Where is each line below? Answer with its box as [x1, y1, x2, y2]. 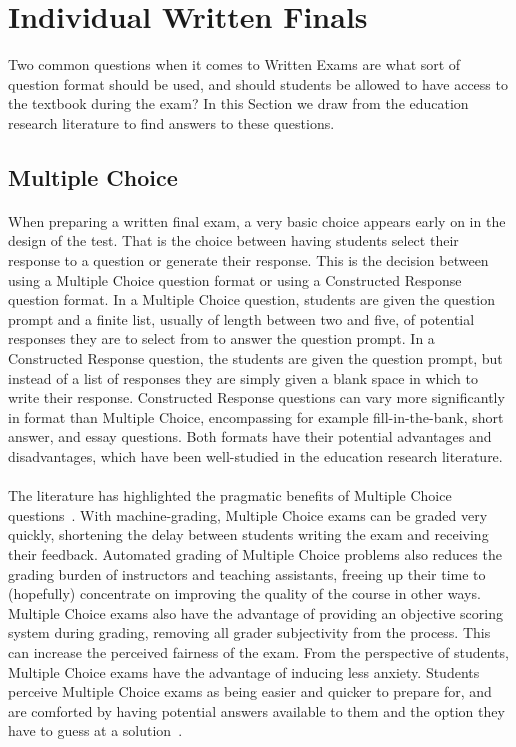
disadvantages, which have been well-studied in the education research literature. [8, 446, 503, 466]
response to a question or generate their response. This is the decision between [8, 250, 489, 271]
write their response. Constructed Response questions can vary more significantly [8, 387, 505, 408]
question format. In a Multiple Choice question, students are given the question [8, 289, 495, 310]
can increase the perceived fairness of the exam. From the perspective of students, [8, 641, 509, 662]
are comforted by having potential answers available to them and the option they [8, 700, 505, 721]
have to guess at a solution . [8, 720, 183, 741]
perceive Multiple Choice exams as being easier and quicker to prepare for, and [8, 681, 492, 702]
